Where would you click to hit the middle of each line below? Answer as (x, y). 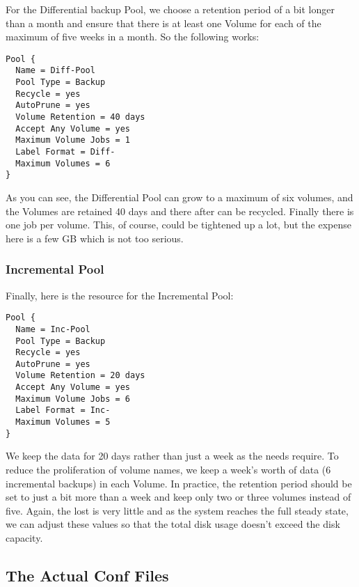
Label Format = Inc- (63, 410)
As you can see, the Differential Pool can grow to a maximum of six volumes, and (179, 197)
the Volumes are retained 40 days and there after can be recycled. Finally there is (180, 211)
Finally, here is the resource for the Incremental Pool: (120, 295)
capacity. (24, 537)
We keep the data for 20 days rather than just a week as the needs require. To (172, 456)
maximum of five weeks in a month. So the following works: (133, 37)
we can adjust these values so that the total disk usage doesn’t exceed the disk (173, 524)
